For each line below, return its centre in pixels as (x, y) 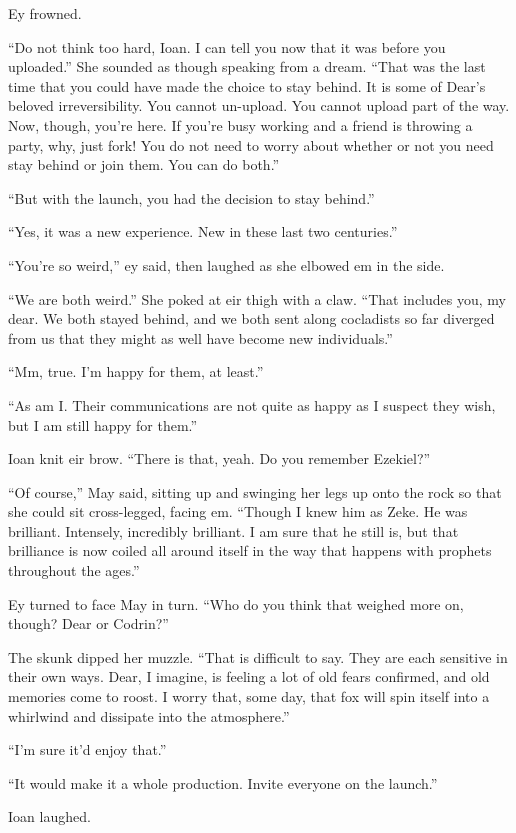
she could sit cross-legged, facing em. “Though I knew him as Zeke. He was (238, 511)
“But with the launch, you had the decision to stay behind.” (191, 197)
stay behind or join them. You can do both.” (144, 164)
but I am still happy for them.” (103, 424)
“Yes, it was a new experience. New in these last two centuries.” (203, 231)
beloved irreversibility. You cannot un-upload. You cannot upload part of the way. (259, 105)
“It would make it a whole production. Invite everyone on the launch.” (223, 782)
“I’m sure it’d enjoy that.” (87, 749)
